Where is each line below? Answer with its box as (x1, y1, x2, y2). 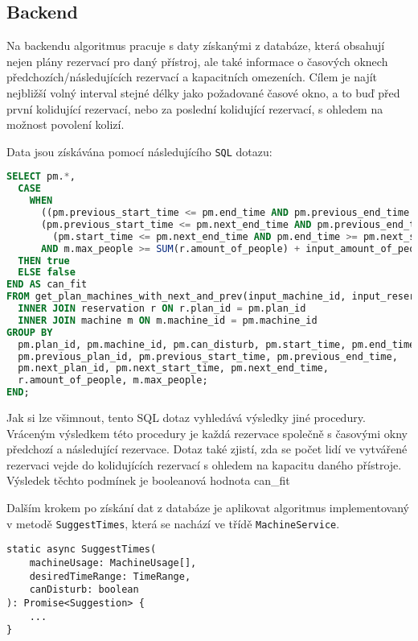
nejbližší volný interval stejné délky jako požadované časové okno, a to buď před (6, 84, 400, 101)
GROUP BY (6, 326, 53, 338)
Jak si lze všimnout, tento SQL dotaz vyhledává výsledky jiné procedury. (6, 409, 366, 426)
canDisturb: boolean (29, 584, 139, 596)
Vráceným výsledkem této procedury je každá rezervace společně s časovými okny (6, 424, 408, 441)
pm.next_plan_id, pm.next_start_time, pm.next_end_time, (18, 362, 329, 374)
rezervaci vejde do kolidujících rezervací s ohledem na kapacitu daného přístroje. (6, 456, 402, 473)
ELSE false (18, 267, 76, 279)
